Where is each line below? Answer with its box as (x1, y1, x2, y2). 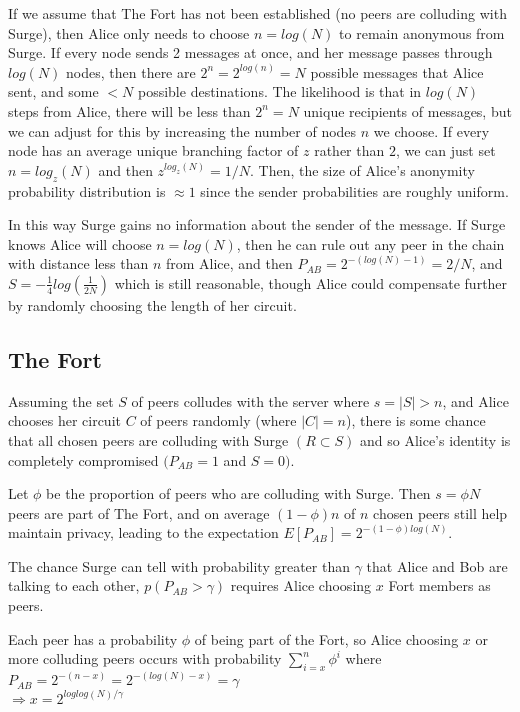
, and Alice (442, 390, 509, 411)
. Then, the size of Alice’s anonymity (249, 159, 475, 180)
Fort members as (388, 575, 491, 596)
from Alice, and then (165, 253, 293, 274)
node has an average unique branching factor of (8, 140, 299, 161)
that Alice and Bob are (366, 555, 508, 576)
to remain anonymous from (339, 22, 505, 43)
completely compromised (8, 449, 159, 470)
